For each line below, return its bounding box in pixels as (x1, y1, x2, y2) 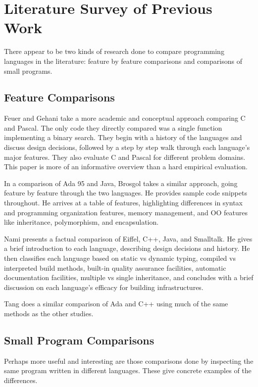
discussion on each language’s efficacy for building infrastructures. (4, 282, 204, 292)
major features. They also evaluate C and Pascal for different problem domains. (4, 151, 246, 162)
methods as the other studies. (4, 308, 94, 318)
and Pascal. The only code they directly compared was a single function (4, 122, 222, 133)
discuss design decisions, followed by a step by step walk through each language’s (4, 142, 250, 152)
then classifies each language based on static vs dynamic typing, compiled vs (4, 253, 236, 263)
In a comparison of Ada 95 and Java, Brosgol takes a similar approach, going (4, 178, 238, 188)
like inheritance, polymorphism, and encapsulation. (4, 217, 159, 227)
